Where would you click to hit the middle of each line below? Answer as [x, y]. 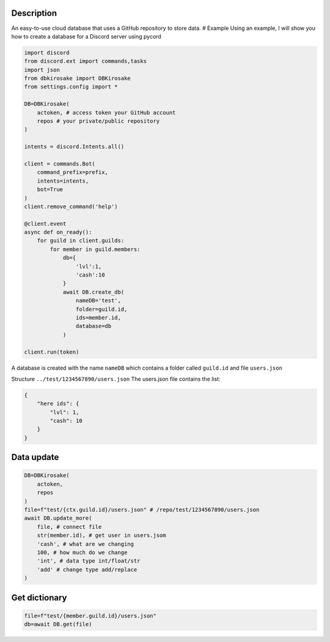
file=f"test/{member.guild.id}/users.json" [90, 616]
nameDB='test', [98, 301]
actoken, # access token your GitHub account [106, 112]
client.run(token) [52, 352]
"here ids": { [58, 404]
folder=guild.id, [101, 309]
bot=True [50, 190]
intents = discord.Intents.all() [74, 147]
